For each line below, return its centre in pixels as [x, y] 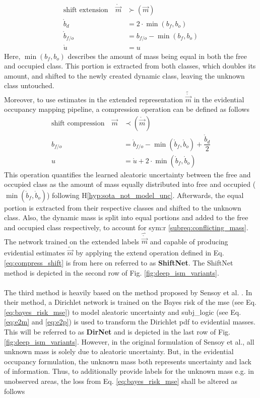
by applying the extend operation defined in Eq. [150, 253]
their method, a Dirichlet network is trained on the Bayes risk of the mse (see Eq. [130, 302]
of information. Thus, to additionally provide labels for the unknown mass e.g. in [129, 371]
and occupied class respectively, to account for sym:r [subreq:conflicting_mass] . [126, 227]
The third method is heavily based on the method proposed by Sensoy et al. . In [128, 292]
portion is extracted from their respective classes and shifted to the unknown [123, 207]
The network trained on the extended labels [72, 241]
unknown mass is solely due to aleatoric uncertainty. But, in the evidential [119, 351]
